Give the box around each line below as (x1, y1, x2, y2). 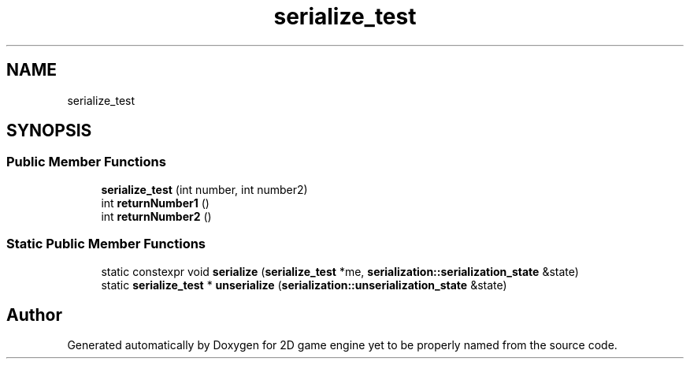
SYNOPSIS (6, 121, 92, 141)
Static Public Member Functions (6, 236, 206, 252)
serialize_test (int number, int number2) (101, 182, 308, 196)
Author (6, 304, 62, 325)
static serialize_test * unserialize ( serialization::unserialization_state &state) (101, 277, 507, 292)
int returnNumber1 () (101, 196, 210, 210)
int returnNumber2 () (101, 209, 212, 223)
